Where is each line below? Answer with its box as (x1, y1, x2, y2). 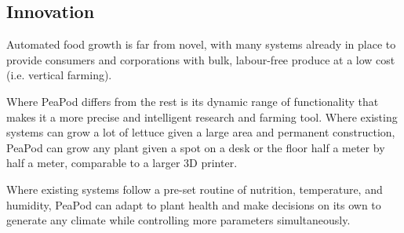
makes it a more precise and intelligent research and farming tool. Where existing (6, 108, 398, 125)
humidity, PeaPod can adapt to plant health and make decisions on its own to (6, 196, 381, 213)
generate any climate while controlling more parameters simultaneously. (6, 212, 351, 228)
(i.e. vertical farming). (6, 67, 112, 83)
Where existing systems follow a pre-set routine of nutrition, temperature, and (6, 180, 383, 197)
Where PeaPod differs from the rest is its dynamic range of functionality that (6, 93, 379, 109)
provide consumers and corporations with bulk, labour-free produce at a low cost (6, 51, 395, 67)
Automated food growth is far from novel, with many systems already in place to (6, 36, 396, 53)
